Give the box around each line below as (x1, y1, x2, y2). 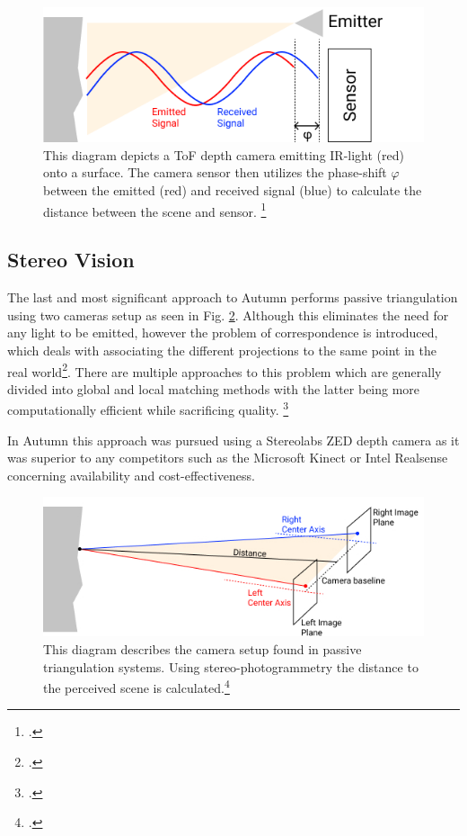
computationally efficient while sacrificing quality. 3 (7, 398, 289, 418)
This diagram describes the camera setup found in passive (43, 640, 362, 658)
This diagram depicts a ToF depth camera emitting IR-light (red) (43, 145, 404, 164)
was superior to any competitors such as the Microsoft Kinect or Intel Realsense (7, 448, 448, 467)
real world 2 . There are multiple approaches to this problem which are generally (7, 359, 442, 381)
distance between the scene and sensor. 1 (43, 199, 267, 220)
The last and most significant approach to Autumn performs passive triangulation (7, 288, 458, 307)
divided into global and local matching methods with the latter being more (7, 379, 420, 398)
